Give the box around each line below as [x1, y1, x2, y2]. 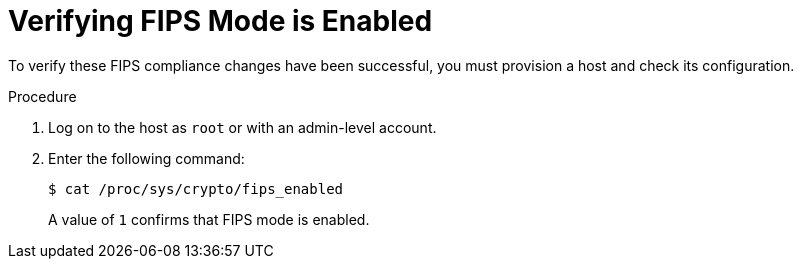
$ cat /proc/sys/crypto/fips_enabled [48, 180, 344, 197]
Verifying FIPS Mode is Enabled [8, 4, 433, 38]
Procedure [8, 87, 77, 105]
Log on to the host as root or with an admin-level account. [48, 118, 437, 136]
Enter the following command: [48, 149, 245, 167]
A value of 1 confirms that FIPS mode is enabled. [48, 210, 370, 228]
